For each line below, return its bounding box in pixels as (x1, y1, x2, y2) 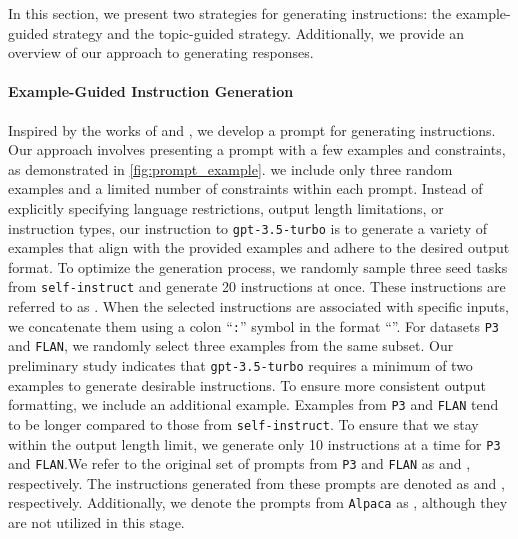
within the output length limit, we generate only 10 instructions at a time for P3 (8, 433, 501, 454)
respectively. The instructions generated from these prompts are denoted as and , (8, 472, 505, 493)
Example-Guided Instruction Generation (8, 81, 294, 102)
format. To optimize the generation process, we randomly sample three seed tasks (8, 256, 508, 277)
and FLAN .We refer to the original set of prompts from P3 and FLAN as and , (8, 453, 471, 474)
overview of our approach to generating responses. (8, 42, 314, 63)
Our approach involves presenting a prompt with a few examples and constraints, (8, 139, 506, 160)
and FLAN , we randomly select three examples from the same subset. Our (8, 335, 454, 356)
